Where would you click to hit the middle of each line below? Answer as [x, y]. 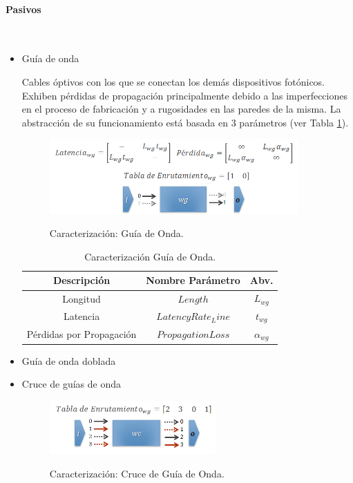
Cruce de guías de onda [71, 384]
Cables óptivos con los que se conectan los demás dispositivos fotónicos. [173, 81]
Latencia [82, 316]
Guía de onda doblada [69, 360]
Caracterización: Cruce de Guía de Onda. [137, 474]
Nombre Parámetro [193, 280]
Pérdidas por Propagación [82, 334]
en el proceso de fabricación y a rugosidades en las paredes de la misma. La [181, 109]
